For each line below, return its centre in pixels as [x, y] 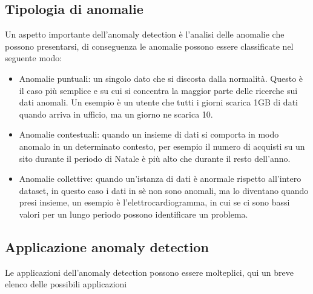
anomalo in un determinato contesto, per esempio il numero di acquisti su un [162, 146]
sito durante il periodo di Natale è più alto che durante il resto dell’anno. [155, 158]
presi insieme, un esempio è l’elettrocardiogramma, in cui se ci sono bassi [154, 202]
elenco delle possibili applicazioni [66, 284]
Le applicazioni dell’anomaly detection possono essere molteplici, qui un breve [149, 272]
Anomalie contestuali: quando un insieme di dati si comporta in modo [149, 134]
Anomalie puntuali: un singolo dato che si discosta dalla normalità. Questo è [161, 78]
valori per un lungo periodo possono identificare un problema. [133, 214]
